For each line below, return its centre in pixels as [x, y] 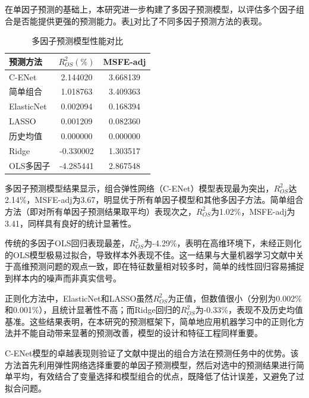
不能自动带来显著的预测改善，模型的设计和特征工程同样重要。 [142, 333]
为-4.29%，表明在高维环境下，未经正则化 [223, 243]
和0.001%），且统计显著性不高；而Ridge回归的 [93, 310]
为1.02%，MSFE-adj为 [253, 211]
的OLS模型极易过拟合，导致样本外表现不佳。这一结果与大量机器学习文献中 [150, 254]
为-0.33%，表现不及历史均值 [249, 310]
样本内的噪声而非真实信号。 [67, 278]
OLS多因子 [30, 165]
